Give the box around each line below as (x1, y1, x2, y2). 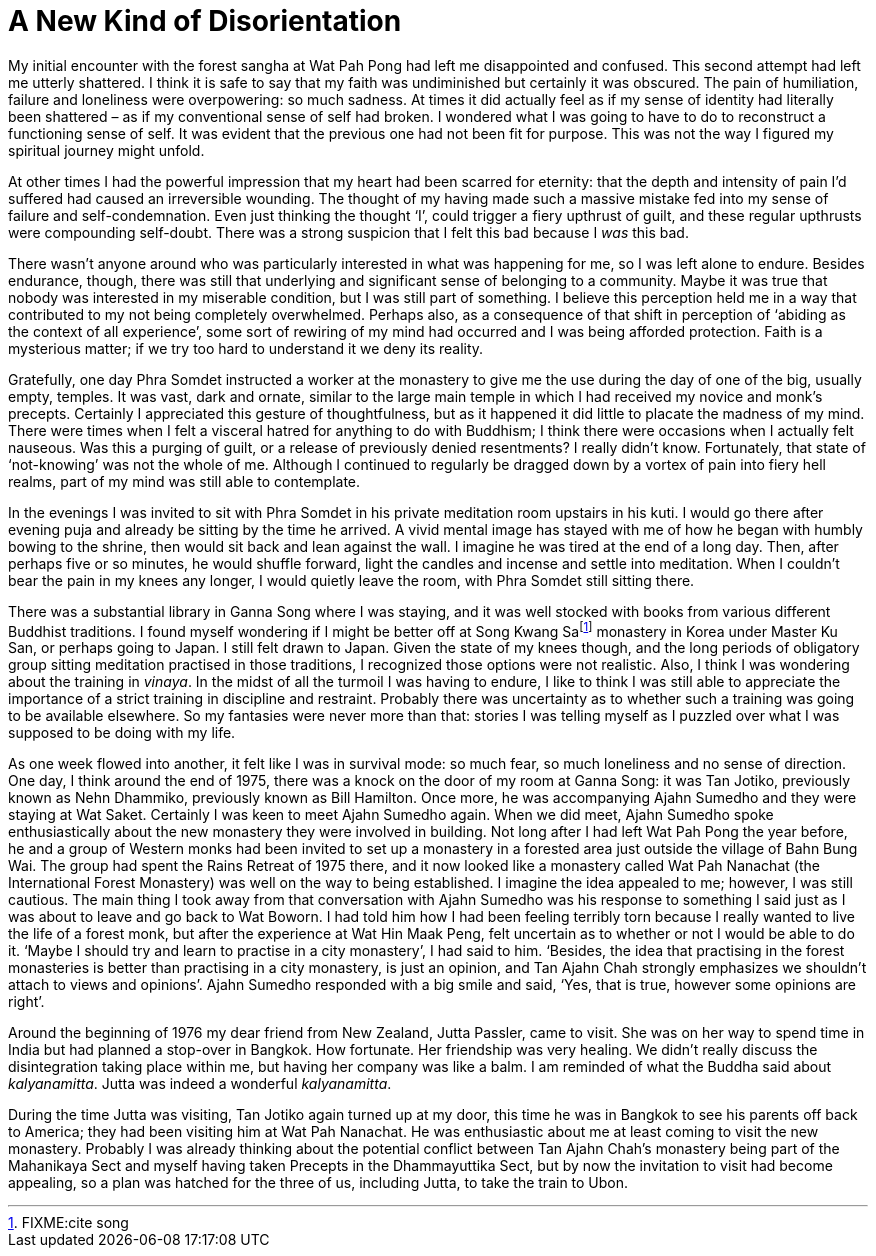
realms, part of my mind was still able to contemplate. (8, 472, 361, 490)
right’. (8, 993, 45, 1011)
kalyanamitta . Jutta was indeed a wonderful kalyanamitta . (8, 1075, 392, 1093)
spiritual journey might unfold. (8, 141, 205, 159)
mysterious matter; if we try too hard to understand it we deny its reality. (8, 339, 484, 357)
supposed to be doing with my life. (8, 724, 236, 742)
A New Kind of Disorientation (8, 4, 402, 38)
